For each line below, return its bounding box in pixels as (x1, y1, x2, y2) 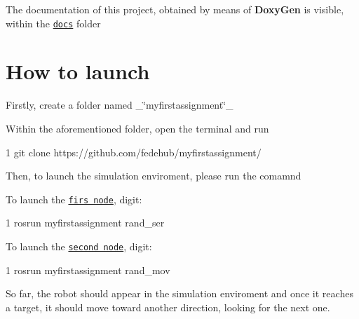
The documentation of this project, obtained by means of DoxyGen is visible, (6, 2, 344, 16)
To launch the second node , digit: (6, 239, 152, 253)
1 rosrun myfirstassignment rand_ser (6, 215, 165, 230)
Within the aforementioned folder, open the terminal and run (6, 121, 269, 135)
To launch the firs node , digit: (6, 191, 142, 206)
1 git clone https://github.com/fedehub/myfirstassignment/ (6, 144, 262, 159)
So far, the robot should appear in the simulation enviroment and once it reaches (6, 286, 353, 301)
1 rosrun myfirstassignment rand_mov (6, 262, 170, 277)
